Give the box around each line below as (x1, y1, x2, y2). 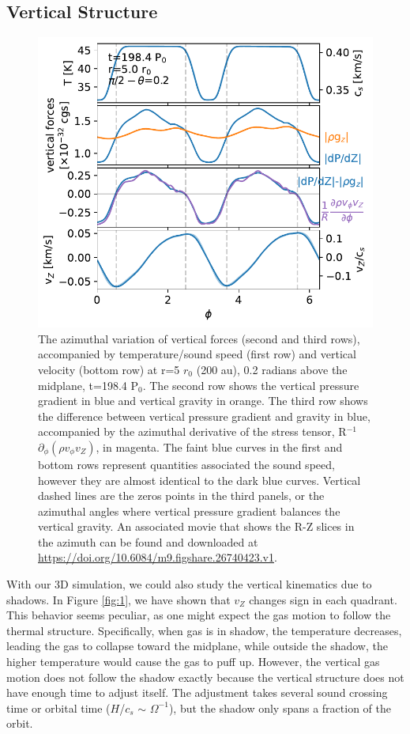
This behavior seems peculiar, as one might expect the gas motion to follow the (6, 607, 391, 623)
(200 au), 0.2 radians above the (196, 361, 348, 377)
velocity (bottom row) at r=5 (38, 361, 180, 377)
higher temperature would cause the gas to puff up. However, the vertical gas (6, 653, 380, 670)
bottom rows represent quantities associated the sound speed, (38, 456, 335, 472)
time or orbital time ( (6, 699, 111, 716)
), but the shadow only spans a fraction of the (168, 699, 391, 716)
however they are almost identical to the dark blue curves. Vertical (38, 471, 361, 488)
